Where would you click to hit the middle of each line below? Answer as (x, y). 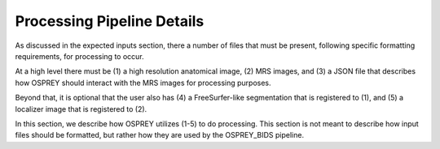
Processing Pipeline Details (110, 21)
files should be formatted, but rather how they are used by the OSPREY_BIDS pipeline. (160, 135)
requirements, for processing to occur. (79, 56)
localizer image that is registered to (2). (81, 109)
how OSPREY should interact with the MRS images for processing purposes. (143, 83)
